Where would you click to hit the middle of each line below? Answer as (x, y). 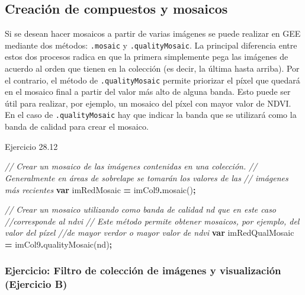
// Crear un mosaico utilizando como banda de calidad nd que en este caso (141, 209)
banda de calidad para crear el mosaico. (77, 126)
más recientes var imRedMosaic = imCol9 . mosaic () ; (100, 189)
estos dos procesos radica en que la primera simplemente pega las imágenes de (147, 57)
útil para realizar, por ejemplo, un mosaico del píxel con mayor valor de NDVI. (148, 103)
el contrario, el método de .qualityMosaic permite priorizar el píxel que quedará (152, 80)
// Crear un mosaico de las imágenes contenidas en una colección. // (131, 166)
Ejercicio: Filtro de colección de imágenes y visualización (143, 270)
